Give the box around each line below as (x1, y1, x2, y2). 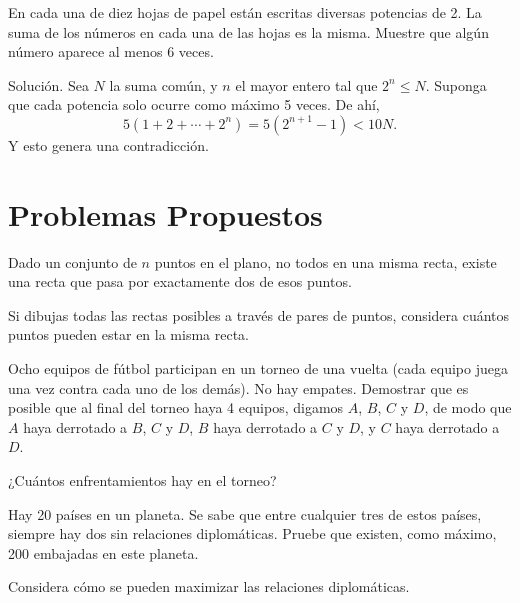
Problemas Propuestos (8, 193, 323, 234)
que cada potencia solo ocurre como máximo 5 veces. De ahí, (8, 94, 380, 115)
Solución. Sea (8, 74, 89, 95)
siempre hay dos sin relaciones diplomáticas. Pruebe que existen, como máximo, (8, 523, 497, 544)
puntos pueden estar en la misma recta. (8, 324, 250, 345)
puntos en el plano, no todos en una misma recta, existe (154, 251, 497, 272)
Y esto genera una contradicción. (8, 134, 209, 155)
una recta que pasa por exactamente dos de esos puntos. (8, 271, 352, 292)
